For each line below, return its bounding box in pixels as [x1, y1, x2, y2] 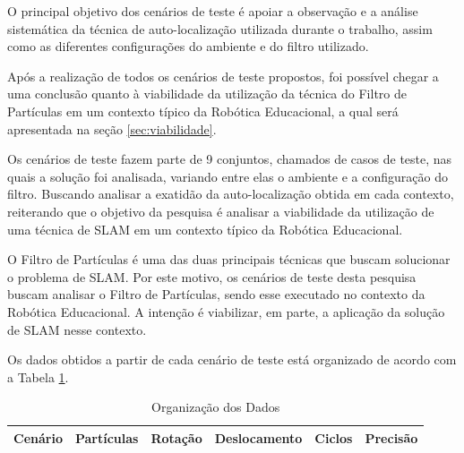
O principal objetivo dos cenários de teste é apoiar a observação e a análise [7, 2, 418, 20]
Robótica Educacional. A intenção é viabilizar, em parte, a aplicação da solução [7, 302, 445, 321]
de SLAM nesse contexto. [7, 320, 147, 338]
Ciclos [314, 428, 353, 447]
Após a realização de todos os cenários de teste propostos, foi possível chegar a [7, 66, 439, 85]
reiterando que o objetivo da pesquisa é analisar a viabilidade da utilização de [7, 201, 434, 220]
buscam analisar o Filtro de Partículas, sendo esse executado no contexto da [7, 285, 425, 303]
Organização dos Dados [151, 397, 280, 416]
